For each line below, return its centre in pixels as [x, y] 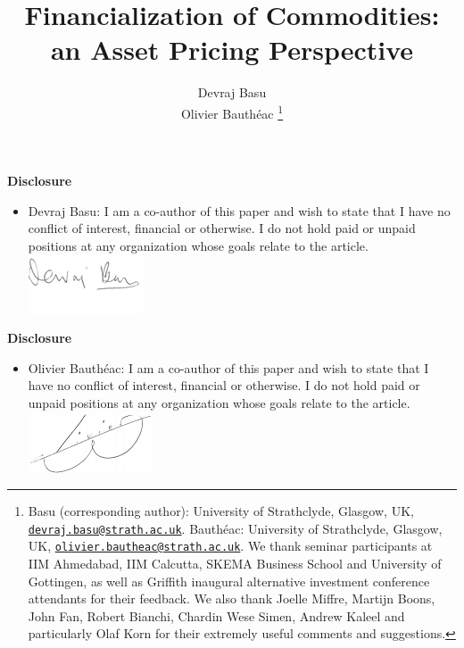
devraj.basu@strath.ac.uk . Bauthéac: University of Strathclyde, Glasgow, [235, 528]
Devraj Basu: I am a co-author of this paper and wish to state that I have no [239, 210]
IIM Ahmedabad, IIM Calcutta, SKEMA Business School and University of [235, 563]
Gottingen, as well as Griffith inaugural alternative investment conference [229, 581]
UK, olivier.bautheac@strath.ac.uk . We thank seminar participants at [230, 546]
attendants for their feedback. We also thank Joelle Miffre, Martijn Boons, [232, 598]
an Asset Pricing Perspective [232, 50]
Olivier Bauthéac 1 [232, 112]
